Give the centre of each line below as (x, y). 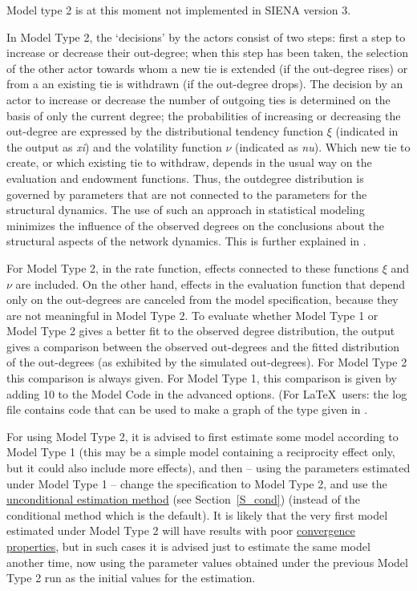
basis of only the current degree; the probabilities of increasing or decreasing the (204, 115)
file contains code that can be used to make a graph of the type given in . (187, 409)
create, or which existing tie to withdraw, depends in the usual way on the (189, 162)
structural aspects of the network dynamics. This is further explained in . (186, 241)
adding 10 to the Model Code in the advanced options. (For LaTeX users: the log (207, 393)
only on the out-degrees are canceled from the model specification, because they (202, 300)
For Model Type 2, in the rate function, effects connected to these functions (193, 267)
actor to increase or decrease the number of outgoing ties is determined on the (198, 99)
